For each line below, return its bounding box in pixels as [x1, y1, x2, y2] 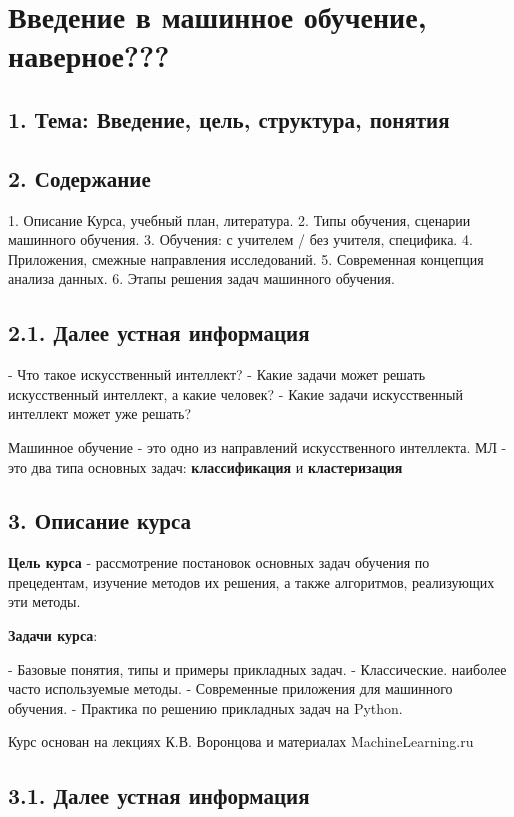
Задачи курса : [8, 625, 98, 646]
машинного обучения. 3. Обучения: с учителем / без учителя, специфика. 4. [8, 229, 473, 250]
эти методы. [8, 591, 81, 612]
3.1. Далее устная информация [8, 780, 310, 811]
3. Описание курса [8, 505, 192, 536]
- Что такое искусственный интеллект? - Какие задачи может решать [8, 364, 426, 385]
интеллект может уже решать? [8, 403, 192, 424]
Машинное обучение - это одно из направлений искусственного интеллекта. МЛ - [8, 436, 507, 457]
